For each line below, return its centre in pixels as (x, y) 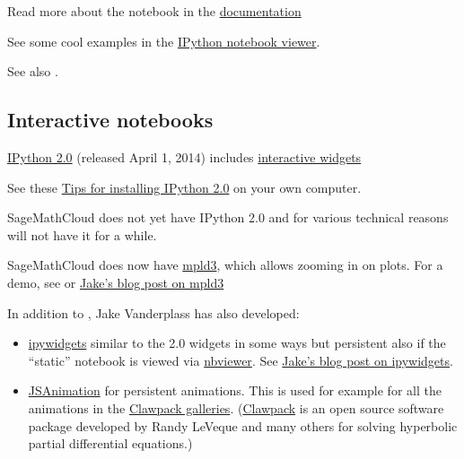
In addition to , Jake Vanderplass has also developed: (153, 312)
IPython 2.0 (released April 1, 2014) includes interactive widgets (184, 156)
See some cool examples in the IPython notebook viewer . (164, 41)
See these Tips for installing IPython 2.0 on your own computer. (184, 187)
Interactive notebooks (110, 120)
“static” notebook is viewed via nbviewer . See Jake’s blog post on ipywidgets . (241, 360)
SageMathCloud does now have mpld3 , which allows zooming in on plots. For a (225, 265)
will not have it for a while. (82, 234)
